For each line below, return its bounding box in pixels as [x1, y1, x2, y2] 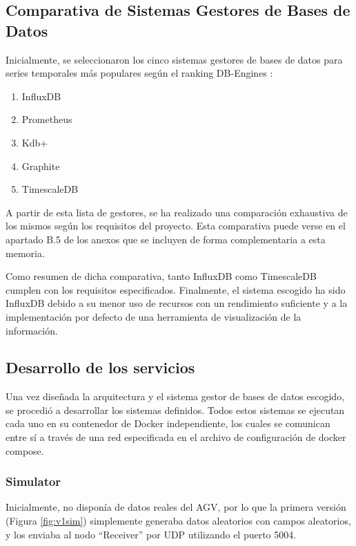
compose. [6, 443, 44, 458]
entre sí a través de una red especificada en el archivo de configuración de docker [6, 430, 346, 444]
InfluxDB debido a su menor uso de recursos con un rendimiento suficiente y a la [6, 296, 348, 310]
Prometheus [21, 112, 72, 126]
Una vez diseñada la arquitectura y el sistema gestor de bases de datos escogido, [6, 389, 345, 404]
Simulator [6, 473, 61, 490]
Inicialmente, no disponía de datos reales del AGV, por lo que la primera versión [6, 500, 346, 514]
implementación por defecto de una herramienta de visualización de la [6, 309, 301, 323]
